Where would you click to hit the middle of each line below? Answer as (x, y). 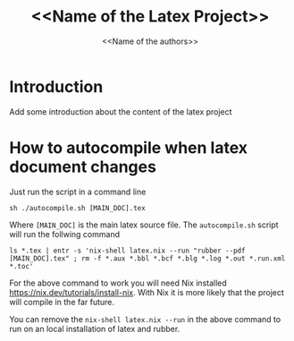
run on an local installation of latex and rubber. (95, 328)
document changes (83, 166)
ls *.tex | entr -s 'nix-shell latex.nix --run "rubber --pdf (127, 251)
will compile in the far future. (62, 302)
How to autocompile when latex (129, 147)
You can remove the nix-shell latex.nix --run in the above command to (145, 319)
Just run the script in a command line (78, 192)
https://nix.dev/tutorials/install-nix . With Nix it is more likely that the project (147, 292)
